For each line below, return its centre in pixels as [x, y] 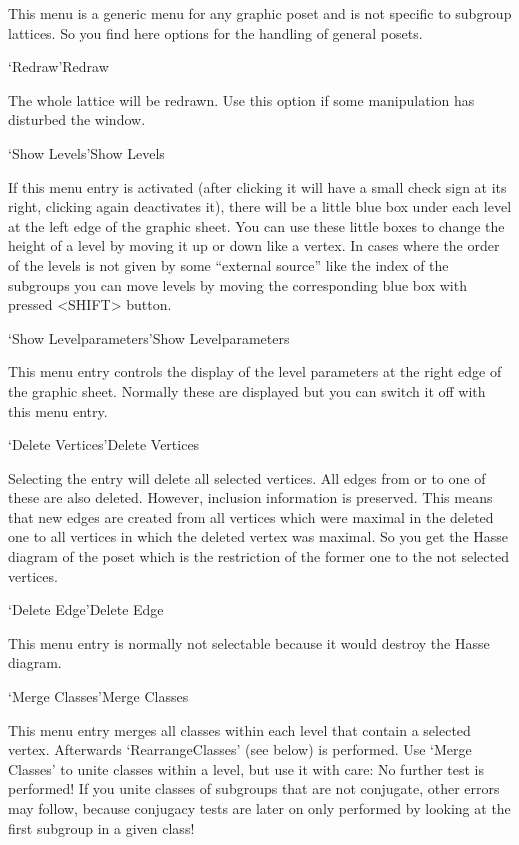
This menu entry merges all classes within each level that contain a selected [239, 729]
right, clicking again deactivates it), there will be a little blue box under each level [260, 206]
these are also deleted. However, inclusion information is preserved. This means [250, 497]
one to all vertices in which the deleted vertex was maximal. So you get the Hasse [258, 536]
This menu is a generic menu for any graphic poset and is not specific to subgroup [260, 13]
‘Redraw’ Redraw [58, 66]
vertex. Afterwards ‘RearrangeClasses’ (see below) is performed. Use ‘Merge [240, 749]
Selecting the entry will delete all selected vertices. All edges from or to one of [247, 477]
